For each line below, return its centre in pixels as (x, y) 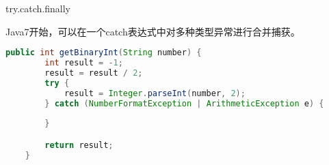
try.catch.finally (38, 8)
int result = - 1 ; (84, 63)
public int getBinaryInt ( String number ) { (104, 53)
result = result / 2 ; (94, 73)
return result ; (79, 145)
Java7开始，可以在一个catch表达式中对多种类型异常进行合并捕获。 (153, 31)
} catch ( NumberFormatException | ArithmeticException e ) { (184, 103)
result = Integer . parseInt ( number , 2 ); (155, 93)
